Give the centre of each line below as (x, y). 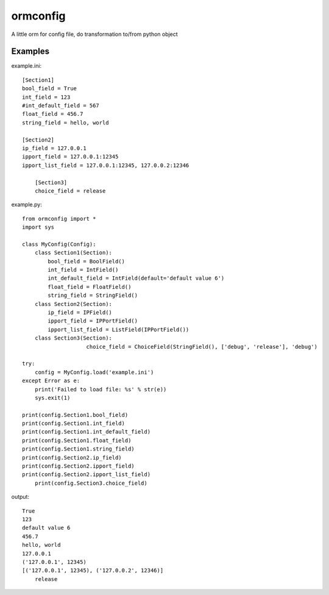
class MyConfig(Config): (59, 244)
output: (20, 497)
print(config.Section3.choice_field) (91, 483)
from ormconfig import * (59, 219)
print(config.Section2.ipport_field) (79, 466)
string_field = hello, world (65, 123)
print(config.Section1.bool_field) (75, 415)
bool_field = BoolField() (86, 261)
